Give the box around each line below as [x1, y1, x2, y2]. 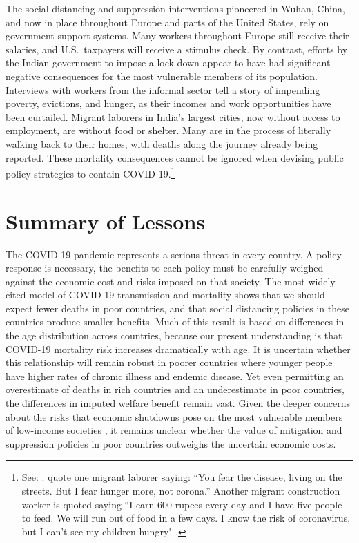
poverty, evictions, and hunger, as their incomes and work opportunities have [6, 96, 331, 111]
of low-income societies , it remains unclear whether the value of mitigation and [6, 423, 342, 437]
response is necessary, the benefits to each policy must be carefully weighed [6, 260, 324, 275]
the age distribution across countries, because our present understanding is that [6, 328, 342, 343]
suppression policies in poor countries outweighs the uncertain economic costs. [6, 436, 336, 450]
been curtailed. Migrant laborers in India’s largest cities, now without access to [6, 109, 340, 124]
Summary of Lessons [6, 207, 205, 235]
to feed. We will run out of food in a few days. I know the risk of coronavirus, [21, 511, 351, 525]
